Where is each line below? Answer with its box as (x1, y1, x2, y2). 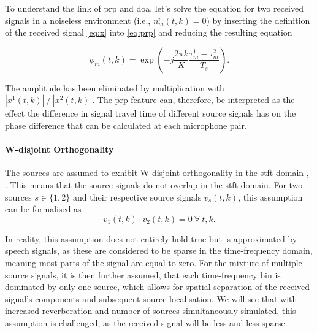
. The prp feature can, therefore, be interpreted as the (92, 93, 295, 106)
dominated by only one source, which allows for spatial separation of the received (5, 280, 310, 293)
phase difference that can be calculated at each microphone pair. (5, 118, 247, 131)
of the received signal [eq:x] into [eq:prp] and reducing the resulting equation (5, 26, 292, 39)
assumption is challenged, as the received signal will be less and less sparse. (5, 316, 288, 329)
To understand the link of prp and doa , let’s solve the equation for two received (5, 2, 304, 14)
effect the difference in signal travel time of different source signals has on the (5, 107, 296, 120)
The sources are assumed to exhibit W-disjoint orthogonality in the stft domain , (5, 166, 309, 179)
